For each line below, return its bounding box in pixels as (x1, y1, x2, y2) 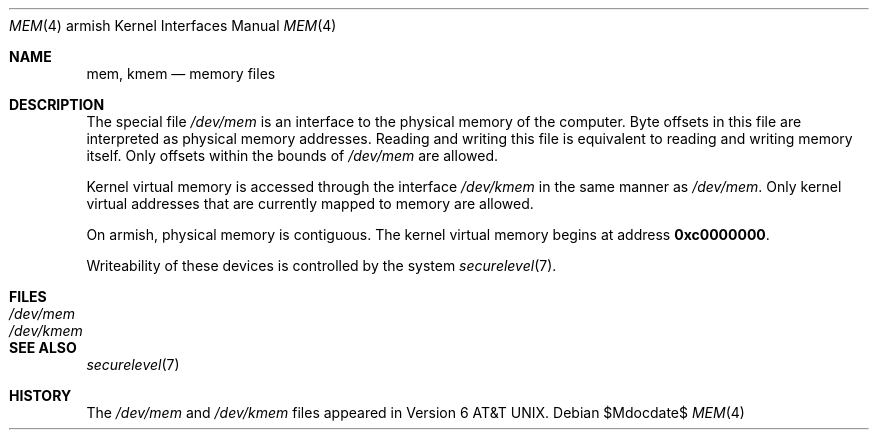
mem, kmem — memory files (86, 65, 276, 82)
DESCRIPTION (9, 96, 105, 113)
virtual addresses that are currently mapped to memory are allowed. (86, 195, 534, 212)
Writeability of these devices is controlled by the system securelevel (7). (86, 257, 557, 274)
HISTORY (9, 387, 72, 404)
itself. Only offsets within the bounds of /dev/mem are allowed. (86, 147, 499, 164)
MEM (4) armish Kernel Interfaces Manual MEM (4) (9, 17, 337, 34)
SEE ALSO (9, 339, 77, 356)
